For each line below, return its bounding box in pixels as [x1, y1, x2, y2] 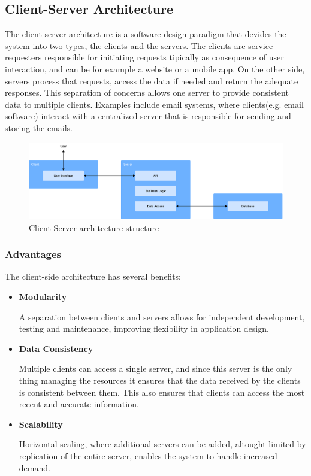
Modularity [19, 290, 67, 303]
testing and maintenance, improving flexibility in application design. [19, 322, 269, 335]
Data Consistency [19, 342, 93, 354]
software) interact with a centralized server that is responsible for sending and [5, 110, 291, 122]
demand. [19, 461, 50, 474]
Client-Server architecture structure [29, 221, 159, 234]
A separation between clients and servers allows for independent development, [19, 310, 305, 323]
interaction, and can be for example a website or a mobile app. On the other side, [5, 62, 305, 75]
